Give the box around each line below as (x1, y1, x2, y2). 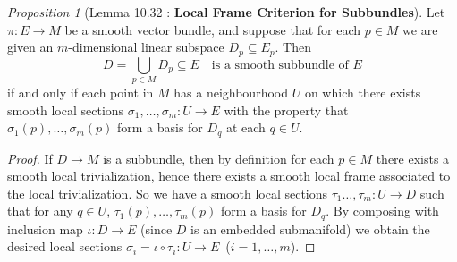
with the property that (224, 100, 349, 119)
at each (225, 118, 266, 137)
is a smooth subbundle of (211, 58, 349, 72)
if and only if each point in (7, 82, 154, 101)
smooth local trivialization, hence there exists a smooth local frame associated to (7, 166, 451, 185)
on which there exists (304, 82, 421, 101)
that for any (7, 201, 73, 220)
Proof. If (7, 148, 53, 167)
